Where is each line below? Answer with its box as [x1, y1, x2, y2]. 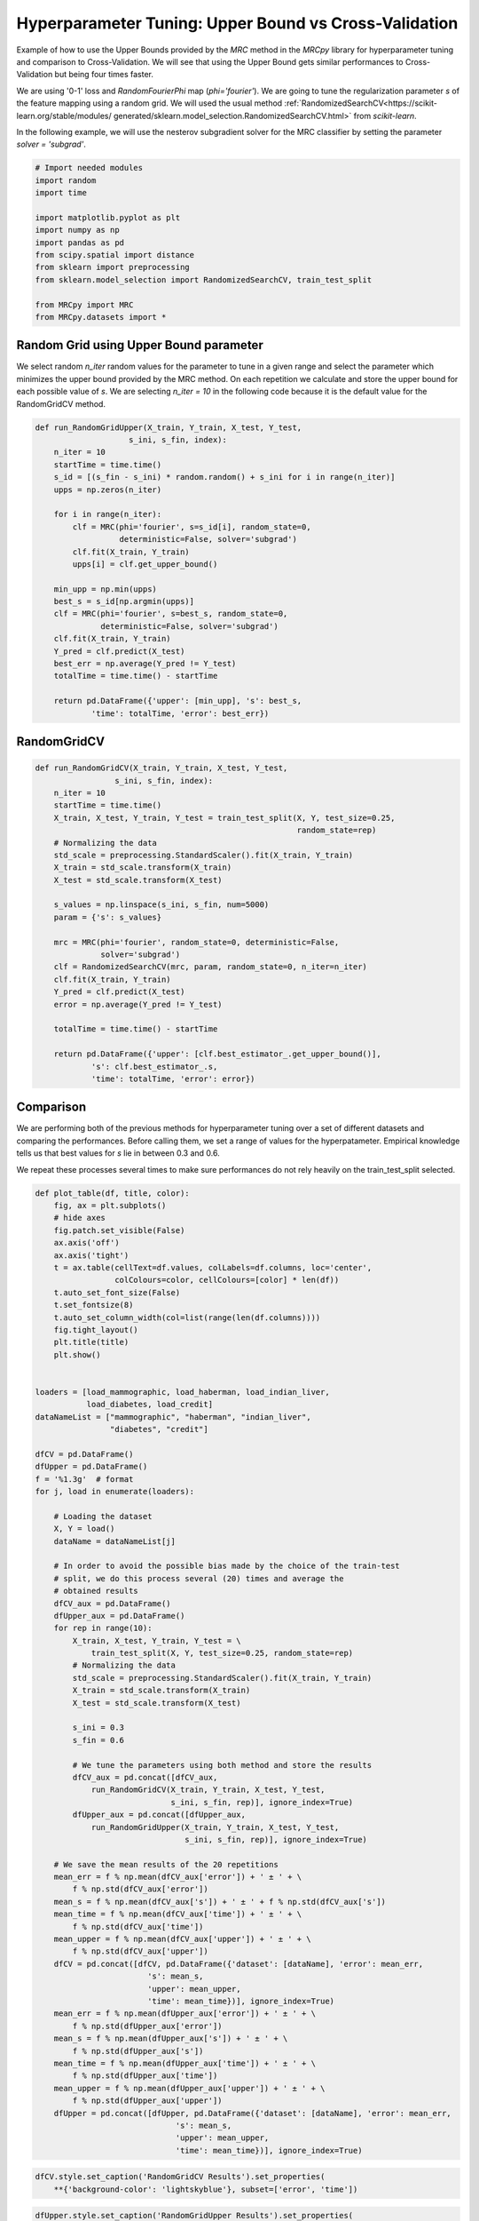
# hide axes [53, 1213, 106, 1223]
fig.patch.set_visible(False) [53, 1225, 185, 1235]
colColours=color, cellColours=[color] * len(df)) [114, 1275, 340, 1286]
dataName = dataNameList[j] [53, 1536, 177, 1546]
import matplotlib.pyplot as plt [35, 212, 181, 222]
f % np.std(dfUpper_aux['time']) [72, 2071, 218, 2081]
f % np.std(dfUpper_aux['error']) [72, 2021, 223, 2031]
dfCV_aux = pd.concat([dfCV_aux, [72, 1772, 218, 1782]
